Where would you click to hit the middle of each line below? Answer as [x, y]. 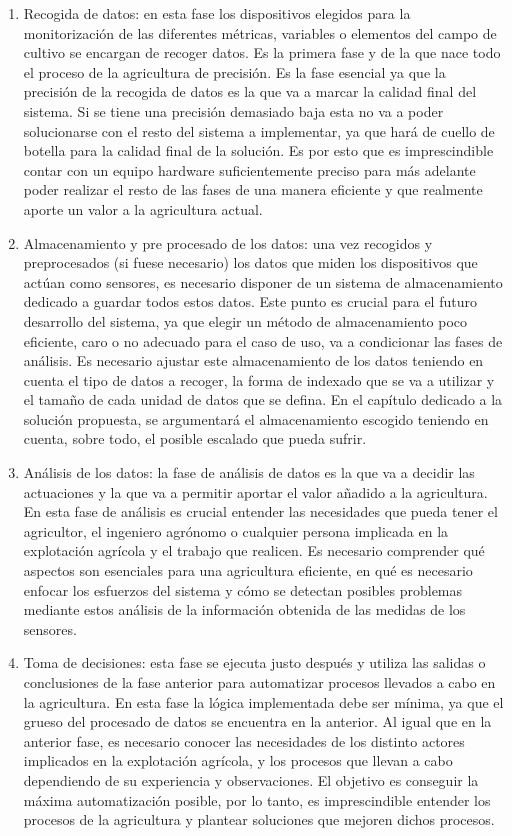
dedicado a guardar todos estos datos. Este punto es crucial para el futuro [250, 301]
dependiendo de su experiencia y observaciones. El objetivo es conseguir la [251, 779]
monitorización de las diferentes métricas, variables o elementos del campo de [260, 32]
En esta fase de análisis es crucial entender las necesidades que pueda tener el [260, 511]
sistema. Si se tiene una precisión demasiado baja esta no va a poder [233, 110]
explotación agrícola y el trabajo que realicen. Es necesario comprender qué [254, 550]
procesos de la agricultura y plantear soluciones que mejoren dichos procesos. [259, 819]
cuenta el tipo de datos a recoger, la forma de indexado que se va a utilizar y [259, 379]
